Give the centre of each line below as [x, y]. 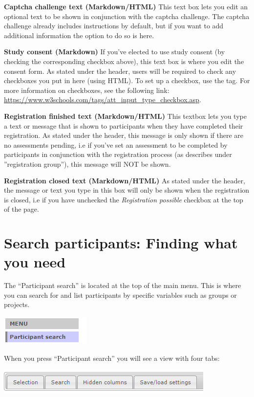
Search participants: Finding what [121, 243]
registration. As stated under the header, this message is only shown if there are [124, 135]
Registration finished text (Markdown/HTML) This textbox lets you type [125, 116]
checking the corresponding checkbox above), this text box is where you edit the [124, 61]
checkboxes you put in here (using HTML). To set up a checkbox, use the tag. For [127, 80]
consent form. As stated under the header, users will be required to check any [120, 71]
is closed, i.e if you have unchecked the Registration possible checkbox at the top [124, 199]
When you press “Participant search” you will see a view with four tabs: [112, 358]
